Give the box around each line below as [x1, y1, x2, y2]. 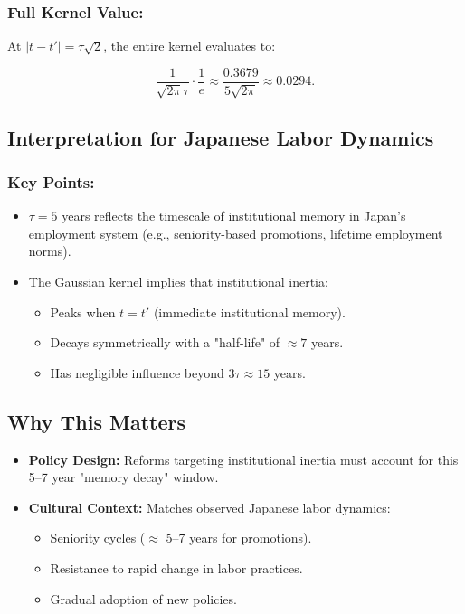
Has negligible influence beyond [50, 363, 224, 382]
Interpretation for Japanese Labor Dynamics [7, 123, 434, 151]
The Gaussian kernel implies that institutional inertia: [28, 272, 328, 291]
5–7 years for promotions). [166, 528, 312, 547]
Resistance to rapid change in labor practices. [50, 559, 303, 577]
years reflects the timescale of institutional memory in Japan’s [62, 206, 406, 225]
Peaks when [50, 302, 116, 321]
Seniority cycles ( [50, 528, 146, 547]
